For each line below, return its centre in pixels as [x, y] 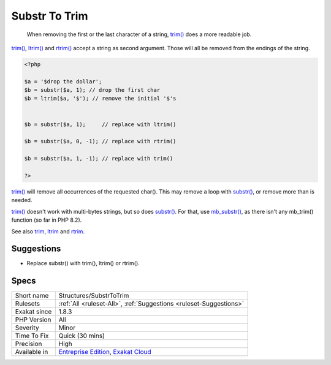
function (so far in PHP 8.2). [47, 220]
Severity [27, 328]
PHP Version [33, 320]
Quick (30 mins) [82, 336]
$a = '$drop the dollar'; [63, 81]
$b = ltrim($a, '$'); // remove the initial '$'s [100, 99]
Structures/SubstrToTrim [94, 296]
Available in [32, 352]
